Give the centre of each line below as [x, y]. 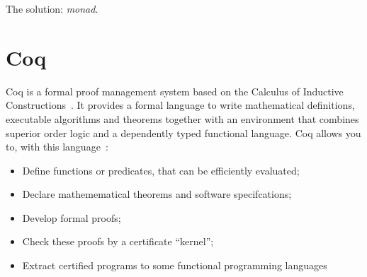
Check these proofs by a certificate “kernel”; [118, 241]
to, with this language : [57, 147]
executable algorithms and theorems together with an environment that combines [182, 118]
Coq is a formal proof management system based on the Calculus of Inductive [175, 91]
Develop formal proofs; [72, 217]
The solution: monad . [52, 8]
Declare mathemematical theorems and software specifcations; [157, 194]
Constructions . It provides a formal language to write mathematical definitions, [180, 105]
